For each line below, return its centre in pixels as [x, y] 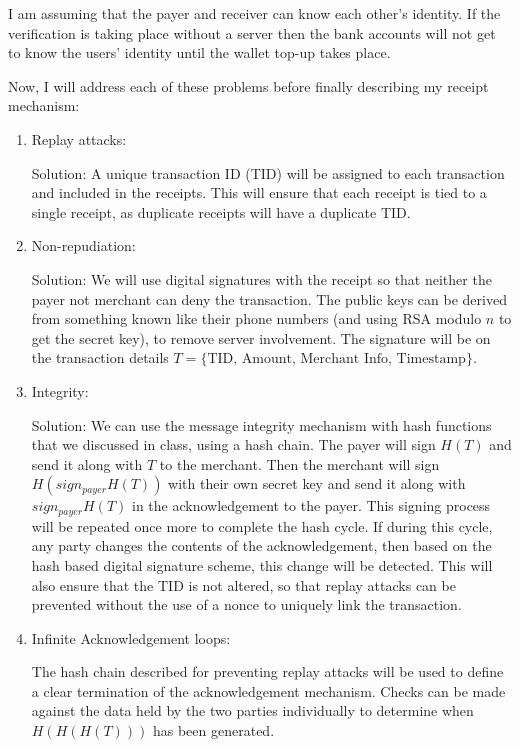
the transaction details [100, 357]
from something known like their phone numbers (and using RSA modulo [256, 318]
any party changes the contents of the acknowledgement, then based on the [261, 545]
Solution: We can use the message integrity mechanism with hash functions [261, 424]
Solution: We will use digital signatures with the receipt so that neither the [261, 278]
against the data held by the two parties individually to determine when [252, 710]
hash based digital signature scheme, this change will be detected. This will [262, 564]
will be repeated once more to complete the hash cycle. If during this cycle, [262, 525]
